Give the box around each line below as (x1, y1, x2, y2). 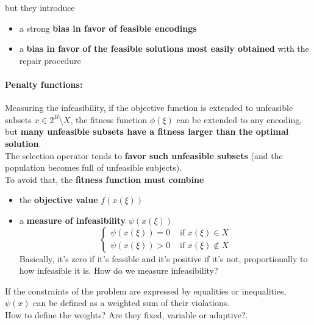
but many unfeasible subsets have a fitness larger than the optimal (5, 125, 289, 138)
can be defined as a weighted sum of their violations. (33, 296, 230, 309)
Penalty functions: (5, 77, 83, 90)
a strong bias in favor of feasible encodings (19, 21, 197, 34)
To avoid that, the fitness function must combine (5, 173, 204, 185)
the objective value (19, 193, 98, 206)
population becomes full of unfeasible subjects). (5, 161, 182, 174)
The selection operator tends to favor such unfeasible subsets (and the (5, 149, 283, 162)
